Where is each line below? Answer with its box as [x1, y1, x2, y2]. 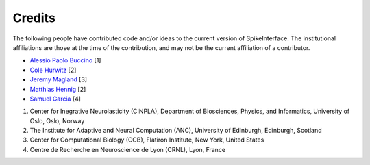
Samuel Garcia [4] [29, 94, 82, 103]
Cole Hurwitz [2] [29, 66, 77, 74]
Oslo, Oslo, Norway [29, 116, 85, 125]
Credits [12, 10, 56, 25]
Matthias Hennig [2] [29, 85, 86, 93]
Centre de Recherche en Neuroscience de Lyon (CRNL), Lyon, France [29, 145, 226, 153]
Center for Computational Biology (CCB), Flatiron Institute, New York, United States [29, 136, 264, 144]
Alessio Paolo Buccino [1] [29, 56, 101, 64]
